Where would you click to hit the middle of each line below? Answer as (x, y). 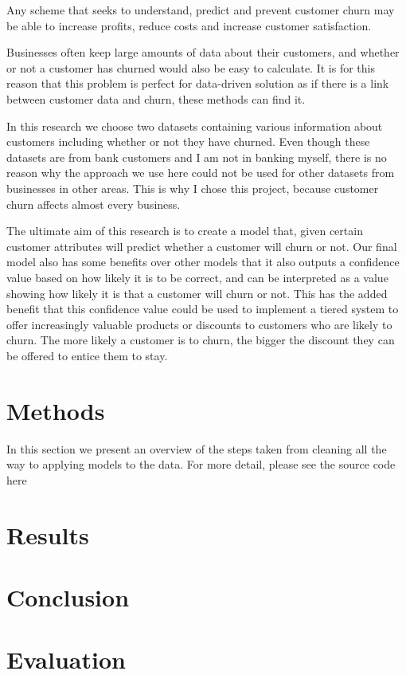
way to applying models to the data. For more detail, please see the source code (201, 464)
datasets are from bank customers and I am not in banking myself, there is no (197, 157)
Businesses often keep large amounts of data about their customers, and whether (203, 52)
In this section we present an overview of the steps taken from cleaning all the (197, 448)
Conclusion (68, 597)
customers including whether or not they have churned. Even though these (188, 141)
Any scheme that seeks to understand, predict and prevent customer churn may (201, 10)
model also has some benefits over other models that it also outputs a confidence (203, 262)
